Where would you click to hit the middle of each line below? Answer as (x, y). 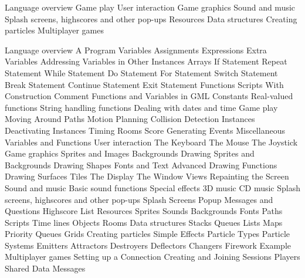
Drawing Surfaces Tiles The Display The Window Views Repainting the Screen (147, 176)
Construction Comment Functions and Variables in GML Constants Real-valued (149, 96)
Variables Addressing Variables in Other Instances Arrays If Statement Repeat (146, 61)
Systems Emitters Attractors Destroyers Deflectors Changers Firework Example (148, 245)
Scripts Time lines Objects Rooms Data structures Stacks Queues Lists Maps (144, 222)
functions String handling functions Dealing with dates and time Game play (141, 107)
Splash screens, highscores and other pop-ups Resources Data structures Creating (151, 18)
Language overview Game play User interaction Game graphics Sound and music (150, 7)
